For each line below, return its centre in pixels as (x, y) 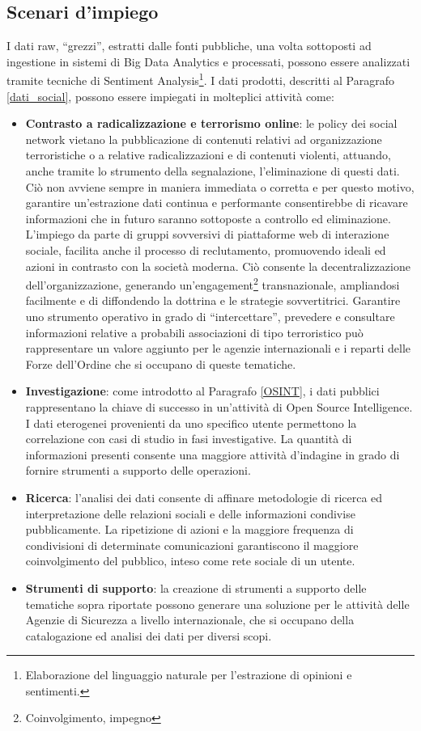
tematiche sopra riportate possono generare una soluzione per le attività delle (217, 604)
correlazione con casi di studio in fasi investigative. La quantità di (189, 439)
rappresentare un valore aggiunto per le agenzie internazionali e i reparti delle (218, 348)
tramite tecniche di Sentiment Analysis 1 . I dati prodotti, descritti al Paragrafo (200, 79)
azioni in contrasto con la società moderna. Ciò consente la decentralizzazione (218, 266)
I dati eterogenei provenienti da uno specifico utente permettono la (191, 423)
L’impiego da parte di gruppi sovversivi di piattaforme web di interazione (207, 234)
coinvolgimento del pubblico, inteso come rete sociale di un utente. (190, 561)
